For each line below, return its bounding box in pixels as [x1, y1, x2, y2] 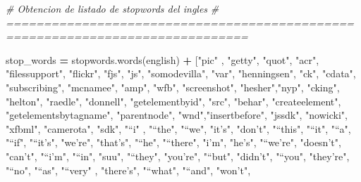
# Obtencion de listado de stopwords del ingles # [6, 1, 219, 15]
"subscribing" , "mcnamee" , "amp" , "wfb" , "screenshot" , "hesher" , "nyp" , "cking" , [6, 79, 340, 94]
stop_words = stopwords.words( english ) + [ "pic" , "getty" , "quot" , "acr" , [6, 52, 319, 67]
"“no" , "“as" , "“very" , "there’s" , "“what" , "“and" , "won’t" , [6, 162, 251, 177]
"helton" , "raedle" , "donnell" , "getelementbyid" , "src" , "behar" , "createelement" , [6, 93, 341, 108]
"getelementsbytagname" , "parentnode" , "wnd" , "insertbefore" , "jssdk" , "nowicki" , [6, 108, 348, 122]
